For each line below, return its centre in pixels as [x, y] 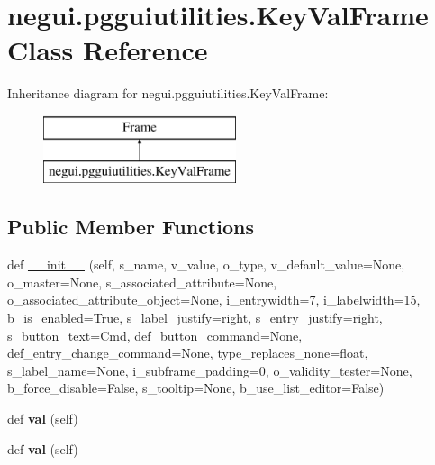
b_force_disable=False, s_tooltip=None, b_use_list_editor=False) [196, 388]
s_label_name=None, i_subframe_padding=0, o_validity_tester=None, [210, 370]
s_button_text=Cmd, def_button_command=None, [155, 335]
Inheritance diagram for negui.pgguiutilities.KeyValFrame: [168, 93]
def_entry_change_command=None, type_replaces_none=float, [188, 353]
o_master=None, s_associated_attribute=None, [142, 282]
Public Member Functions [131, 227]
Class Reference [108, 50]
